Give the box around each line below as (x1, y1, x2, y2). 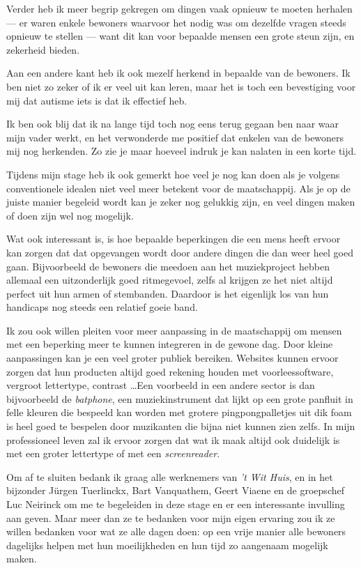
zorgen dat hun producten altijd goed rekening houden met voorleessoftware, (6, 364, 334, 378)
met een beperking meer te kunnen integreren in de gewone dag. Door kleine (6, 337, 333, 351)
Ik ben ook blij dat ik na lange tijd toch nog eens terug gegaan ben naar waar (6, 116, 339, 131)
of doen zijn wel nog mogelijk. (6, 208, 134, 222)
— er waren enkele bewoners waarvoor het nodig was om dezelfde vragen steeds (6, 15, 346, 29)
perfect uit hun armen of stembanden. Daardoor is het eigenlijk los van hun (6, 286, 329, 300)
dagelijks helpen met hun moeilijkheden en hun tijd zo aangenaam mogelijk (6, 537, 328, 552)
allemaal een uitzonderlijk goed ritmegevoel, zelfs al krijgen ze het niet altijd (6, 273, 333, 287)
